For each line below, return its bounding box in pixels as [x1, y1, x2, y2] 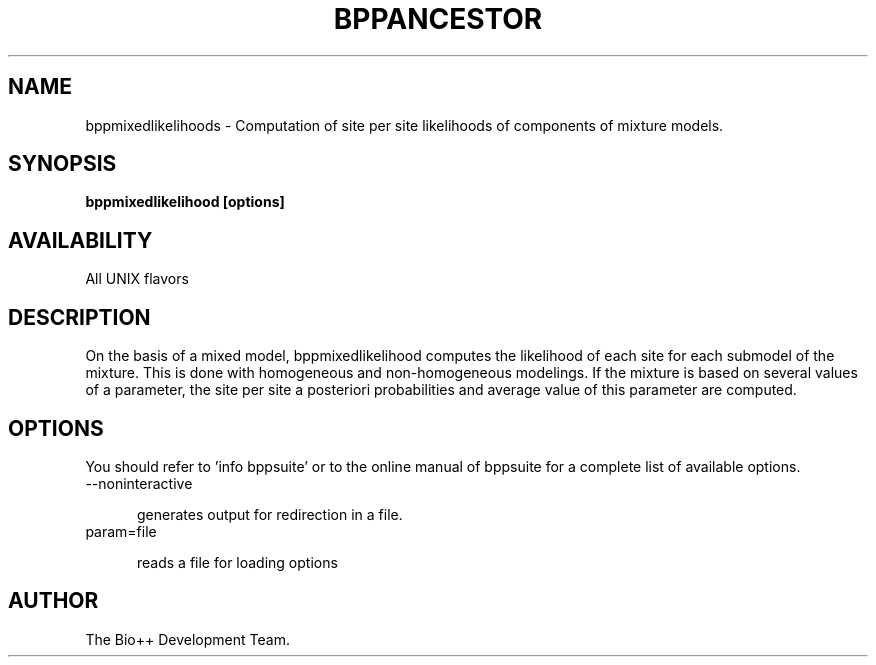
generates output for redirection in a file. [137, 505, 403, 523]
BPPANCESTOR [333, 2, 543, 36]
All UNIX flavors [85, 270, 189, 288]
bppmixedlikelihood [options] [85, 193, 285, 211]
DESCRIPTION [8, 304, 151, 330]
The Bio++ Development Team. [85, 630, 290, 648]
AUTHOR [8, 588, 99, 614]
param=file [85, 522, 157, 540]
